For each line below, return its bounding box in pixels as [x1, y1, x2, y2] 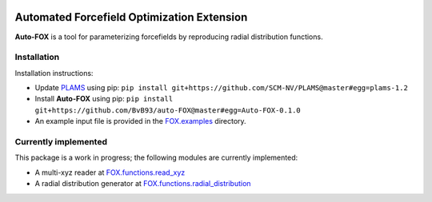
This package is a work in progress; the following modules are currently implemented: [14, 152, 298, 163]
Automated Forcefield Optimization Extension [14, 10, 248, 24]
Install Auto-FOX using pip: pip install [34, 94, 174, 104]
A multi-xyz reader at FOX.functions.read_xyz [34, 168, 186, 177]
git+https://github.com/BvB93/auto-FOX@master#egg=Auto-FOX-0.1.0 [34, 105, 302, 115]
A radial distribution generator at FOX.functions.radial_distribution [34, 179, 251, 188]
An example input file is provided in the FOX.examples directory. [34, 117, 247, 126]
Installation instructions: [14, 68, 94, 77]
